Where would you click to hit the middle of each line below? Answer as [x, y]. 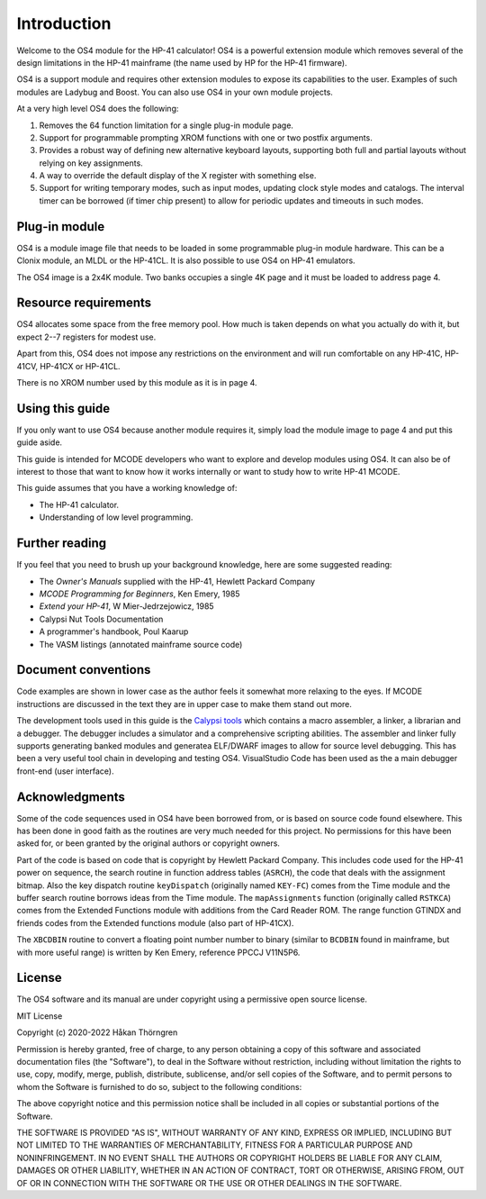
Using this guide [63, 409]
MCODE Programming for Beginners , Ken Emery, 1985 [139, 594]
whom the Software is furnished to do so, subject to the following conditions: [159, 1086]
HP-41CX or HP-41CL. [80, 366]
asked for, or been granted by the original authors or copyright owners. [148, 843]
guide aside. [40, 442]
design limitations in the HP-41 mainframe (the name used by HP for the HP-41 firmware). [182, 62]
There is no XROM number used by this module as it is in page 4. [137, 382]
